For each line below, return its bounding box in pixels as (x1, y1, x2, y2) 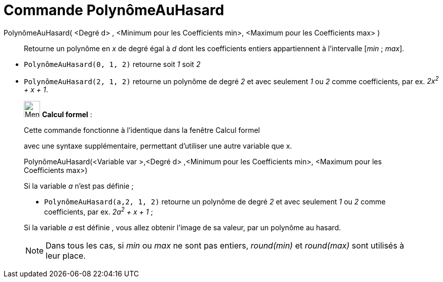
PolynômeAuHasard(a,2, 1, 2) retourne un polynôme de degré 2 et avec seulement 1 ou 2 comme (44, 197, 386, 206)
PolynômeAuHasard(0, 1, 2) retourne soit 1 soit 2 (24, 59, 201, 68)
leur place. (46, 251, 86, 261)
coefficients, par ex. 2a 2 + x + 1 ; (44, 206, 153, 217)
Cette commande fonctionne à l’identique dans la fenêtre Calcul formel (24, 126, 260, 135)
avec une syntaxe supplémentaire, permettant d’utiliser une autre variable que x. (24, 142, 292, 151)
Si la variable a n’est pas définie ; (24, 182, 134, 191)
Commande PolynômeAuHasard (4, 2, 225, 19)
